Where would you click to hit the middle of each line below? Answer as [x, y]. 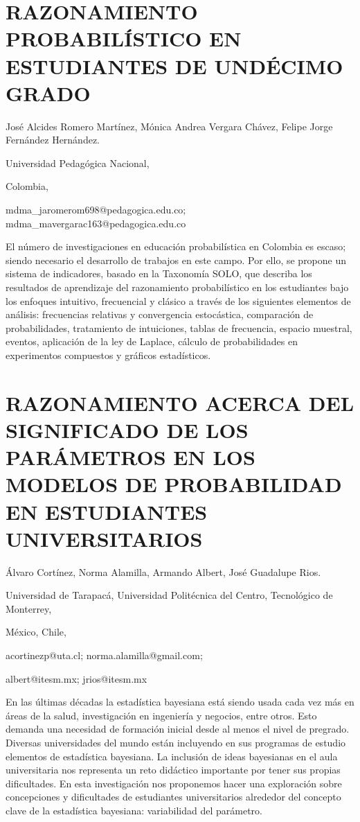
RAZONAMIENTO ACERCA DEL [180, 402]
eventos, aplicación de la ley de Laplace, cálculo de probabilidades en [152, 341]
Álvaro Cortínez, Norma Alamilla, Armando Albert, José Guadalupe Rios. [163, 571]
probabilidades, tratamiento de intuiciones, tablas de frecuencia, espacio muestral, [179, 327]
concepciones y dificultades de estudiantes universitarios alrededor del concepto [173, 797]
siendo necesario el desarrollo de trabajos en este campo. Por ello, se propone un [176, 260]
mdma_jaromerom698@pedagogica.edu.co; [96, 210]
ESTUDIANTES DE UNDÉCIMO [174, 65]
